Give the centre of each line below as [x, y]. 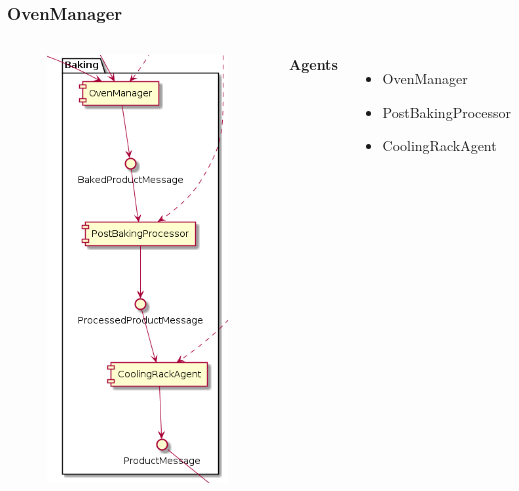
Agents [313, 64]
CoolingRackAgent [439, 145]
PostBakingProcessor [446, 111]
